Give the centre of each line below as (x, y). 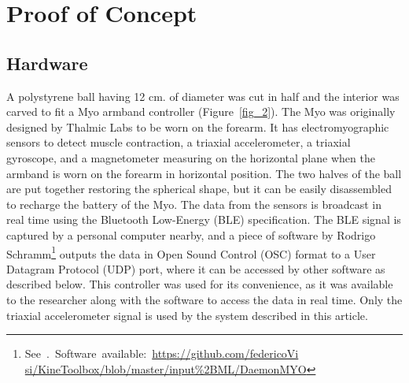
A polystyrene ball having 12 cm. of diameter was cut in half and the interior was (203, 96)
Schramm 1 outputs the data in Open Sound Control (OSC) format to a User (191, 252)
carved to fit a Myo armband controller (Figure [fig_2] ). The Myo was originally (201, 112)
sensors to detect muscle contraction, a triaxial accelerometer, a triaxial (179, 142)
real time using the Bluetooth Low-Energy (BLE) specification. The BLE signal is (204, 219)
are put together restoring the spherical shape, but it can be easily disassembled (199, 189)
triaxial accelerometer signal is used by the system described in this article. (187, 315)
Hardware (47, 63)
